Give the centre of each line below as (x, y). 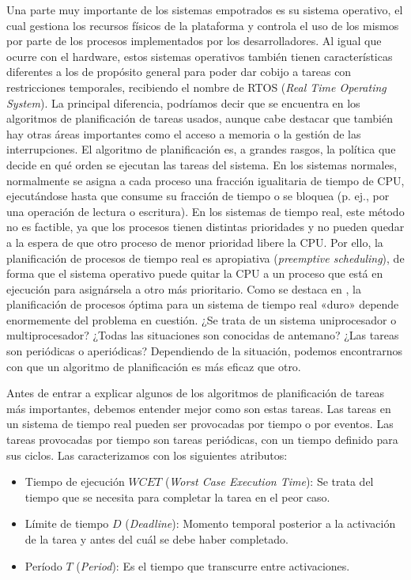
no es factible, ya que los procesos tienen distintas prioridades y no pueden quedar (205, 227)
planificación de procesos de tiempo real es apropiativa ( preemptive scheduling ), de (205, 258)
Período (43, 565)
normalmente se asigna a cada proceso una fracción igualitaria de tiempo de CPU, (205, 180)
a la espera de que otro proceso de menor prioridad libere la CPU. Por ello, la (195, 242)
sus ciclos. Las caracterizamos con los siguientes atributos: (147, 455)
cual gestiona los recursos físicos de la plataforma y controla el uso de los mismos (203, 25)
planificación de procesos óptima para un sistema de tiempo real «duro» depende (203, 304)
